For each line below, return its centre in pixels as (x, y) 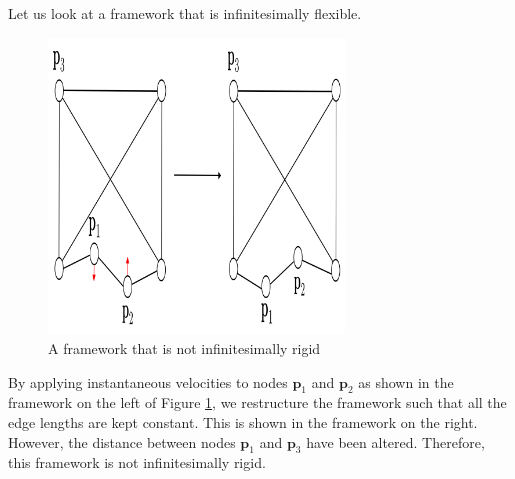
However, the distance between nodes (122, 441)
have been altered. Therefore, (395, 441)
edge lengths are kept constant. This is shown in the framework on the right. (243, 421)
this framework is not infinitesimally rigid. (137, 462)
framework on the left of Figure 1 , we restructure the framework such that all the (257, 402)
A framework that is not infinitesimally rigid (184, 347)
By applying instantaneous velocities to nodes (148, 381)
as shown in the (406, 381)
